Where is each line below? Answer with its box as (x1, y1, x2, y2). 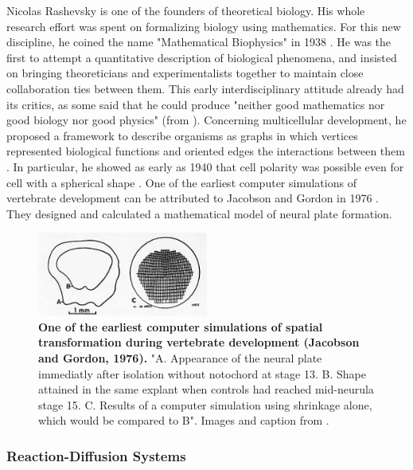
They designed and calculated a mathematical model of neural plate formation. (6, 205, 392, 221)
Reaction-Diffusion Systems (6, 445, 186, 465)
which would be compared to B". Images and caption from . (38, 412, 329, 429)
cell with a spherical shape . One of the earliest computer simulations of (6, 174, 357, 190)
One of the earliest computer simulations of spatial (38, 318, 323, 335)
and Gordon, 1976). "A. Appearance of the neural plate (38, 350, 322, 366)
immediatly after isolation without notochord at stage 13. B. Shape (38, 365, 366, 382)
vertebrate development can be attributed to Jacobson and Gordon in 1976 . (6, 190, 380, 206)
